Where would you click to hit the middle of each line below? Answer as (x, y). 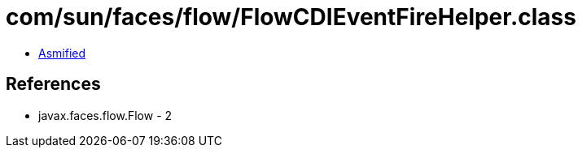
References (53, 84)
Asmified (62, 53)
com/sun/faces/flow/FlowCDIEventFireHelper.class (291, 17)
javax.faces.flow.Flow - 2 (105, 115)
